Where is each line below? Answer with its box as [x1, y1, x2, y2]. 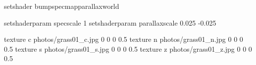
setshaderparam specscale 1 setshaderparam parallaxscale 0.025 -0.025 [4, 17, 216, 28]
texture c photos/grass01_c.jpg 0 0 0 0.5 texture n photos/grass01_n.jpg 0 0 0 [4, 34, 243, 44]
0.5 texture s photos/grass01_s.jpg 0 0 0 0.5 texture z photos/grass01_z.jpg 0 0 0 [4, 43, 252, 54]
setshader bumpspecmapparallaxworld [4, 1, 119, 11]
